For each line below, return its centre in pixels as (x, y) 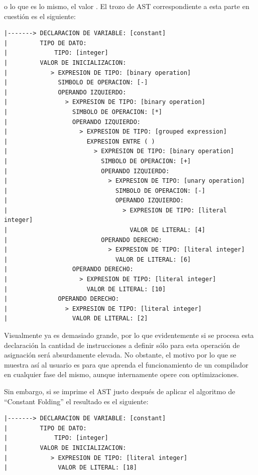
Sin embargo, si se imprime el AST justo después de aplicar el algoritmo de (120, 391)
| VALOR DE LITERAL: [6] (98, 259)
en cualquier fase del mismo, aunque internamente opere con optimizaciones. (121, 374)
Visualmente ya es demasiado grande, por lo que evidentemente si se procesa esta (129, 335)
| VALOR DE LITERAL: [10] (85, 289)
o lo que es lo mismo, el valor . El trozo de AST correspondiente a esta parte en (127, 6)
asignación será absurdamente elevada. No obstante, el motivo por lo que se (120, 355)
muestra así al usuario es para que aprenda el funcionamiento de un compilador (126, 364)
